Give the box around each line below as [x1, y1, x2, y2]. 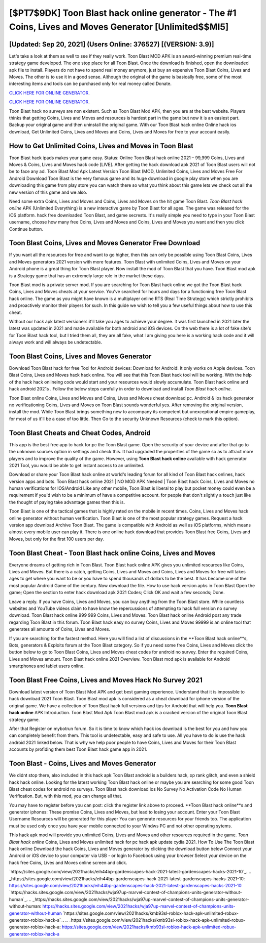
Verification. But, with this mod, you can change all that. [9, 793, 123, 799]
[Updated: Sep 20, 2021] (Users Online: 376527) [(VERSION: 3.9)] [9, 40, 214, 48]
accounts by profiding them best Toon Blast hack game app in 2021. [9, 746, 147, 752]
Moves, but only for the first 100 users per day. [9, 536, 104, 542]
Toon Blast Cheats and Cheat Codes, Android [9, 429, 151, 437]
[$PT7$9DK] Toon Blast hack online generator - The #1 [9, 7, 236, 18]
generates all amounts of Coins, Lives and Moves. [9, 626, 110, 632]
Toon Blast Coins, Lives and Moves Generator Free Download [9, 239, 200, 247]
